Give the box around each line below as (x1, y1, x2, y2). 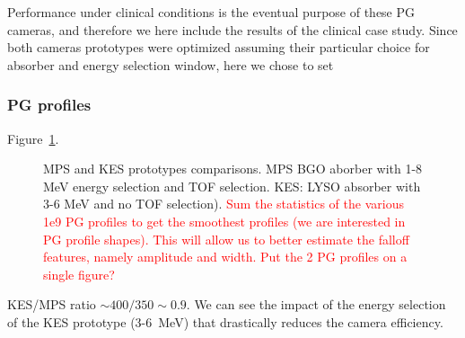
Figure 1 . (7, 129, 59, 147)
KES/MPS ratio (7, 295, 96, 314)
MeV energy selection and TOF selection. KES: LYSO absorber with (43, 176, 421, 195)
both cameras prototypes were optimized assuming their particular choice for (7, 38, 430, 57)
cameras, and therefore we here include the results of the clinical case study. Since (7, 20, 458, 39)
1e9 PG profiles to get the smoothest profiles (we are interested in (43, 211, 406, 230)
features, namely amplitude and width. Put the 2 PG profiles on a (43, 247, 408, 266)
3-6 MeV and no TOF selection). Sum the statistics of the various (43, 194, 404, 213)
